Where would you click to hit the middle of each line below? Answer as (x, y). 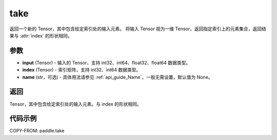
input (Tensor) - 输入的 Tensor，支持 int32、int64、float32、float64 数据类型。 (106, 63)
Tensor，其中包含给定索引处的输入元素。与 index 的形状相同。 (76, 104)
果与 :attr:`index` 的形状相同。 (41, 35)
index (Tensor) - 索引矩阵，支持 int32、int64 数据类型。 (82, 70)
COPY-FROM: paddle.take (37, 131)
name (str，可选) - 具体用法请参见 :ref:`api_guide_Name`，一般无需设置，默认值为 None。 (117, 77)
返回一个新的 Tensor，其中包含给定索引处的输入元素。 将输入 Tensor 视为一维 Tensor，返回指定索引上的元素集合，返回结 (138, 29)
